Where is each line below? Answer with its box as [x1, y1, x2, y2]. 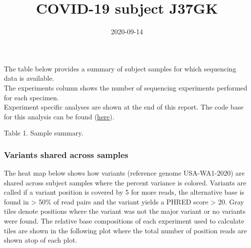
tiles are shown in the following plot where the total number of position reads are [4, 225, 247, 235]
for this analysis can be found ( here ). [4, 111, 114, 121]
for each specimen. [4, 92, 59, 102]
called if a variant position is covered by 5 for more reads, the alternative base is [4, 187, 245, 197]
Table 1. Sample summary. [4, 128, 84, 138]
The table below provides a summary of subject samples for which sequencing [4, 63, 236, 73]
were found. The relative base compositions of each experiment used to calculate [4, 216, 244, 226]
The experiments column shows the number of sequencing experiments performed [4, 82, 248, 92]
